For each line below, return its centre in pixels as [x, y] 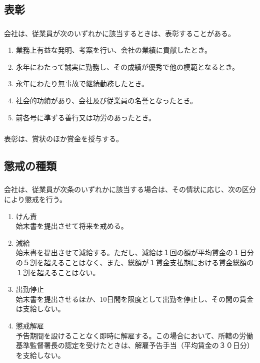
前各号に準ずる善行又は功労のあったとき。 [86, 117]
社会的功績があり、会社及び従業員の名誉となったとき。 [106, 101]
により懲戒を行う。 [35, 199]
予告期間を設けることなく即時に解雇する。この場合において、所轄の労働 [134, 335]
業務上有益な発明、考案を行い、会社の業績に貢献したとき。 [114, 50]
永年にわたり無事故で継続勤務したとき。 [82, 83]
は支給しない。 [40, 309]
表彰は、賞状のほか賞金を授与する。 [63, 139]
